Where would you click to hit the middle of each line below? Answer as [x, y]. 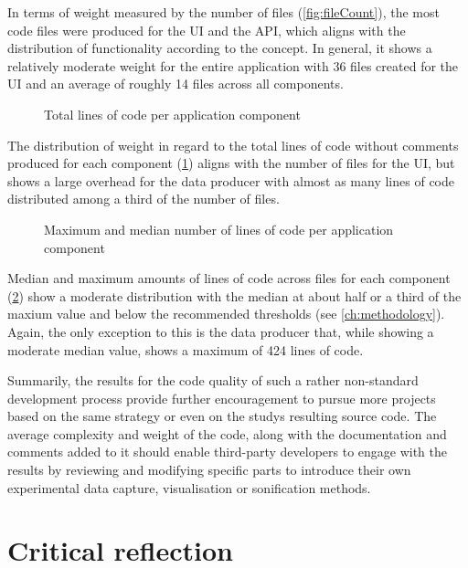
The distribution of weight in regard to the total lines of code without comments [233, 145]
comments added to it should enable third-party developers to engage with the [228, 452]
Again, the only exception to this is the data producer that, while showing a [221, 331]
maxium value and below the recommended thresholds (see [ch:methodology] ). [226, 314]
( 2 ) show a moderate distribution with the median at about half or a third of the [234, 295]
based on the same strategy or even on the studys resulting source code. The [222, 416]
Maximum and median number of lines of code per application [219, 229]
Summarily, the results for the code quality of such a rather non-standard [213, 380]
